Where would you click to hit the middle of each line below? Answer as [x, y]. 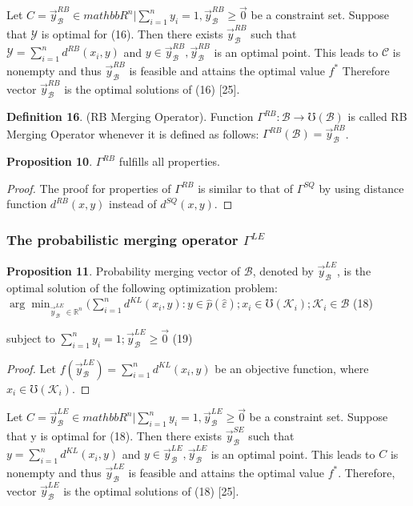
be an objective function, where [292, 368]
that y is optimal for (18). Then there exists [114, 435]
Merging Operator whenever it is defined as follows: [133, 133]
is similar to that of [245, 188]
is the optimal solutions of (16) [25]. [152, 88]
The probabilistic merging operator [122, 239]
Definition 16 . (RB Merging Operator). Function [130, 116]
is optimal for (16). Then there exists [132, 33]
